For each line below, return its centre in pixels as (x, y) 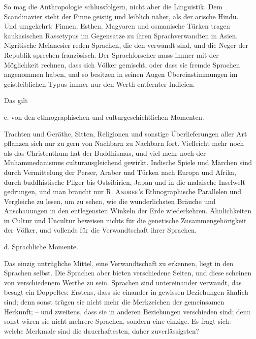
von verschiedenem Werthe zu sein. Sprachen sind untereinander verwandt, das (123, 282)
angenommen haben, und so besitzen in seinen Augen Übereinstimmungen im (121, 74)
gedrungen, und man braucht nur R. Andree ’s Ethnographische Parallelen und (123, 191)
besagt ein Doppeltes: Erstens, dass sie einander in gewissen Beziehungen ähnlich (126, 292)
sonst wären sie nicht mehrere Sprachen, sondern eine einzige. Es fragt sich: (118, 321)
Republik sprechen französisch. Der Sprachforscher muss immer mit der (112, 54)
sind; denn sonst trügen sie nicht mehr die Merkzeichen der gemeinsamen (114, 302)
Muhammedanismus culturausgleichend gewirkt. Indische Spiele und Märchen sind (128, 162)
